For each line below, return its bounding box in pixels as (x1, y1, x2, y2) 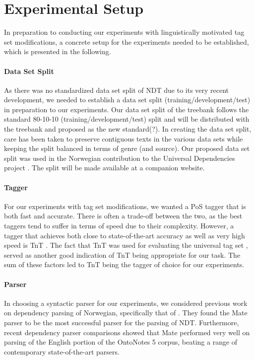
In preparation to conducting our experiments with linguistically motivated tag (4, 27, 245, 37)
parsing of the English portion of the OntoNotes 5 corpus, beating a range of (4, 337, 238, 347)
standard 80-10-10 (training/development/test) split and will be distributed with (4, 114, 250, 124)
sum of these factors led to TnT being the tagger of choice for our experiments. (4, 259, 245, 270)
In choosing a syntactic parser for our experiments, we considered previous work (4, 297, 248, 308)
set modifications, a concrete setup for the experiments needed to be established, (4, 36, 249, 47)
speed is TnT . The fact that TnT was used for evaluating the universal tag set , (4, 240, 248, 250)
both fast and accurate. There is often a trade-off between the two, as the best (4, 211, 243, 221)
